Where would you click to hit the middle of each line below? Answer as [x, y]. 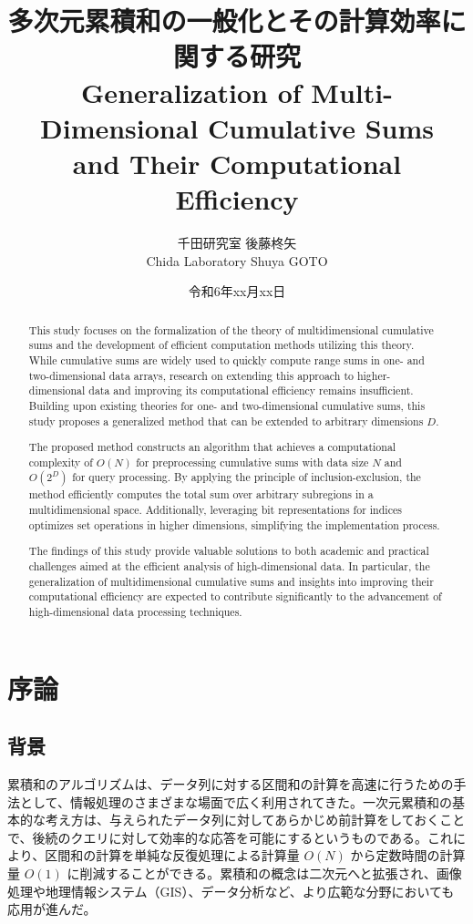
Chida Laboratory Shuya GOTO [237, 260]
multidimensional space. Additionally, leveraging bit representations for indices [215, 510]
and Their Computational [237, 163]
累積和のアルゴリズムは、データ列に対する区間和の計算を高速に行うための [231, 784]
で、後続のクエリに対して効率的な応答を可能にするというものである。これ [231, 837]
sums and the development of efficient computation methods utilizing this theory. [221, 345]
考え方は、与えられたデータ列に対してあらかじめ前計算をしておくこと [255, 820]
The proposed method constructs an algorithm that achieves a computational [212, 447]
